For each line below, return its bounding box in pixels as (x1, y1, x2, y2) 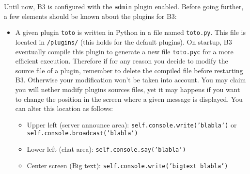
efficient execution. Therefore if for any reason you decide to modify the (15, 56, 228, 66)
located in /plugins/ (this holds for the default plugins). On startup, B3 (15, 36, 232, 47)
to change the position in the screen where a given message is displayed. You (15, 94, 243, 104)
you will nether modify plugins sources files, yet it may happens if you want (15, 84, 240, 94)
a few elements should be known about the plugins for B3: (4, 11, 177, 21)
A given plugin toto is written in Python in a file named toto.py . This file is (15, 27, 246, 37)
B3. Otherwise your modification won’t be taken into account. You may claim (15, 75, 246, 85)
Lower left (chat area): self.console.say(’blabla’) (27, 144, 186, 154)
